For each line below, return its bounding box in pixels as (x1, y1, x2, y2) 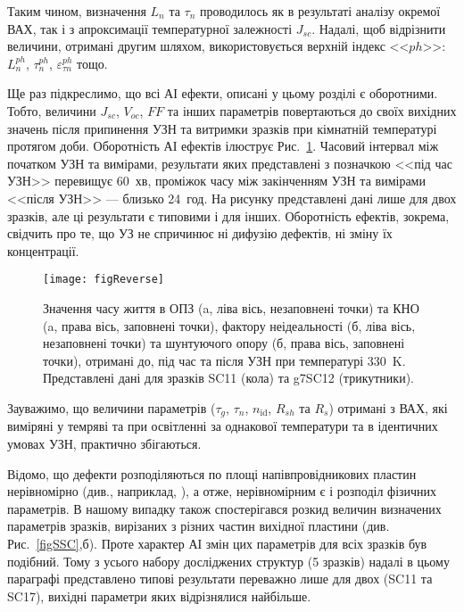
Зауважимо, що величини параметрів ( (7, 398, 216, 417)
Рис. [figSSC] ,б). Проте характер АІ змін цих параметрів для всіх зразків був (7, 533, 427, 552)
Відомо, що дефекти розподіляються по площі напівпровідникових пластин (7, 464, 417, 483)
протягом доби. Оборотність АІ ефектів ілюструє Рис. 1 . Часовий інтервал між (7, 136, 439, 155)
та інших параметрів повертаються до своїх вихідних (167, 101, 457, 120)
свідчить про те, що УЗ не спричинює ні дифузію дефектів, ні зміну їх (7, 224, 393, 243)
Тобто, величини (7, 101, 96, 120)
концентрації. (7, 241, 79, 260)
